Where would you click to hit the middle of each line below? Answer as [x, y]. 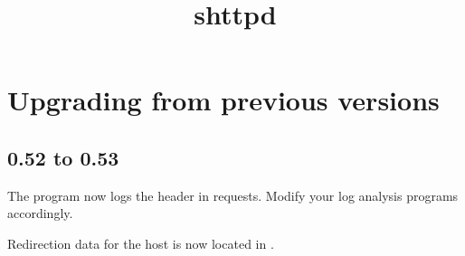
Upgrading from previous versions [223, 100]
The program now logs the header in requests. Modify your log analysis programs [233, 195]
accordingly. [40, 213]
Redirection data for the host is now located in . [141, 243]
